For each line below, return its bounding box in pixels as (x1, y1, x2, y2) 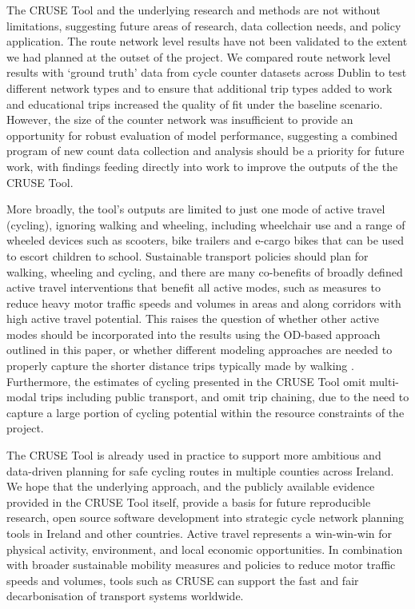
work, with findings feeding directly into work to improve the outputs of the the (6, 157, 398, 174)
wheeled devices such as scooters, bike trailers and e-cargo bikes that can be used (6, 232, 404, 249)
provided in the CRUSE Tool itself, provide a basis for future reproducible (6, 493, 371, 510)
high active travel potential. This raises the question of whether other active (6, 310, 379, 327)
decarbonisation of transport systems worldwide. (6, 587, 244, 604)
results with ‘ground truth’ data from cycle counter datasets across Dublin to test (6, 64, 407, 81)
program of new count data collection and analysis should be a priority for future (6, 142, 405, 159)
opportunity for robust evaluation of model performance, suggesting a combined (6, 126, 397, 143)
